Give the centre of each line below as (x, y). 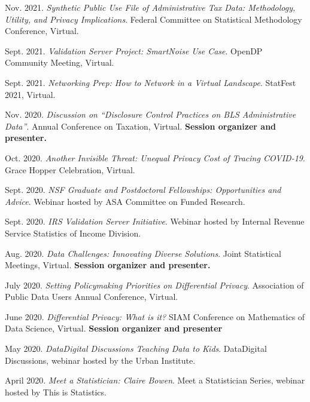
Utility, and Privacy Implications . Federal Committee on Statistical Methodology (154, 19)
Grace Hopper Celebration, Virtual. (70, 169)
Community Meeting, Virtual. (60, 62)
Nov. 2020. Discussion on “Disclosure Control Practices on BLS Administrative (151, 114)
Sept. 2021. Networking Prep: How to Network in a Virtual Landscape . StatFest (151, 82)
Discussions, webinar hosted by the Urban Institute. (100, 360)
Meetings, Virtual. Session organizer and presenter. (108, 265)
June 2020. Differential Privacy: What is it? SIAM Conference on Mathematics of (155, 316)
